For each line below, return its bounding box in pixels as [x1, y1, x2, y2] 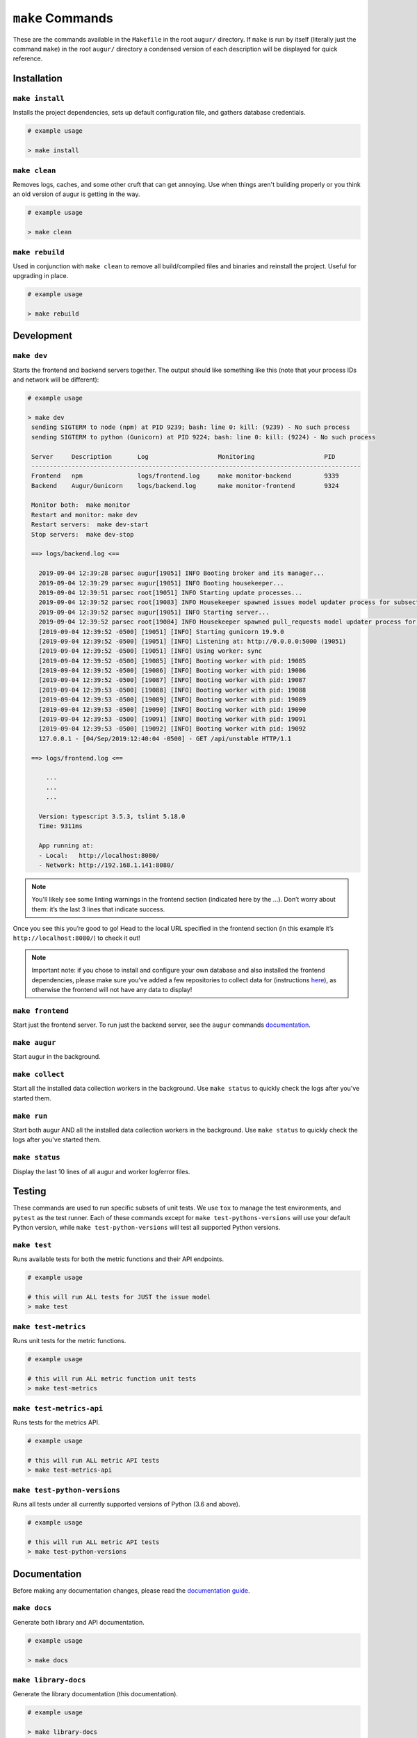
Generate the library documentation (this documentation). [13, 1690, 179, 1698]
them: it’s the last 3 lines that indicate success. [31, 904, 165, 913]
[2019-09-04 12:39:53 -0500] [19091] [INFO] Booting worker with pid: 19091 [38, 715, 306, 723]
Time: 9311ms [38, 822, 83, 830]
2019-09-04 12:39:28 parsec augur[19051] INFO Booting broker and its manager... [38, 569, 325, 577]
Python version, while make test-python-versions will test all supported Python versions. [13, 1224, 281, 1232]
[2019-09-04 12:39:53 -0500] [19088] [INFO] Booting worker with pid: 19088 [38, 685, 306, 694]
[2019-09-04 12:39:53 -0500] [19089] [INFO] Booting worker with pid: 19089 [38, 696, 306, 704]
